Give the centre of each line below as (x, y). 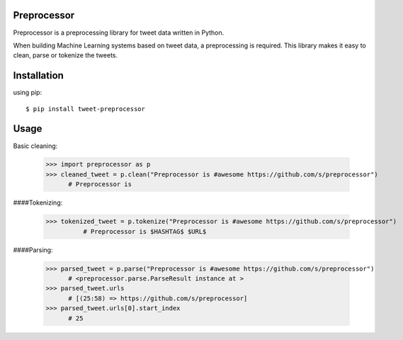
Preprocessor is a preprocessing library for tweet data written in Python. (119, 33)
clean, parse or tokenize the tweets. (66, 55)
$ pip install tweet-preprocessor (85, 109)
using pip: (28, 93)
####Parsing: (33, 250)
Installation (38, 75)
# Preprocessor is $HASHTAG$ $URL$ (144, 231)
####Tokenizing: (38, 203)
